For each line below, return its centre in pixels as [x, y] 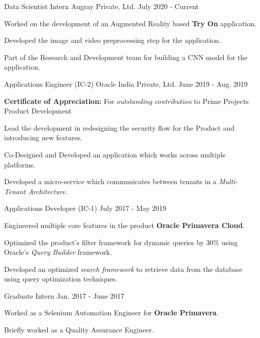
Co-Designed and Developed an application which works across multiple [115, 154]
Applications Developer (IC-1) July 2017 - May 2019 [85, 208]
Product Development [38, 111]
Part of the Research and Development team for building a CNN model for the [126, 57]
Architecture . [48, 191]
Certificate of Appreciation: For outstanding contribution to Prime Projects [126, 101]
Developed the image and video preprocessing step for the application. [113, 40]
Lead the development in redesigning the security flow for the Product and [119, 127]
